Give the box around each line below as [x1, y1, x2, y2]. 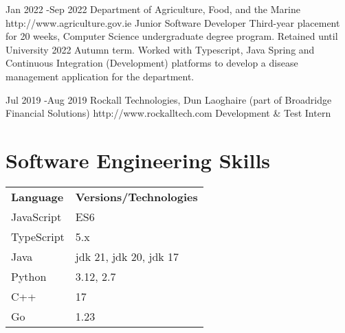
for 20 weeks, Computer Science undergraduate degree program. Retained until [5, 29, 338, 43]
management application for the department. [5, 69, 194, 83]
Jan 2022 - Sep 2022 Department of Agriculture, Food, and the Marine [5, 2, 300, 16]
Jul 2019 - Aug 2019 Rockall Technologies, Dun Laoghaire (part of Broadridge [5, 92, 332, 106]
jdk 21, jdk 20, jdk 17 [75, 248, 179, 264]
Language [11, 188, 64, 205]
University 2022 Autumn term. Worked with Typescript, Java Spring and [5, 42, 315, 56]
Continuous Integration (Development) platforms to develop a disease [5, 56, 298, 70]
